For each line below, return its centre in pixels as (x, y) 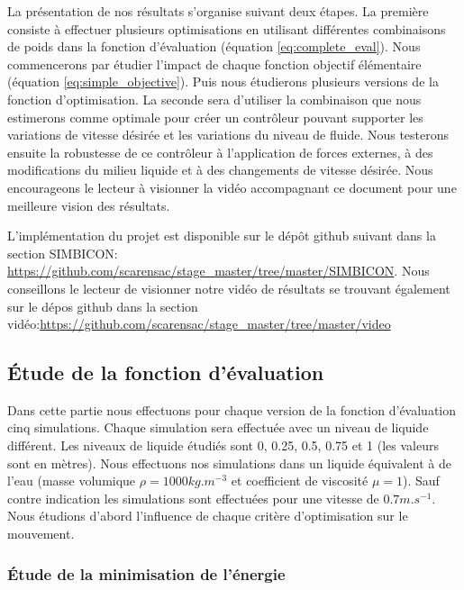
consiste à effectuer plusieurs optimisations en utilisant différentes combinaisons (227, 28)
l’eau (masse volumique (72, 481)
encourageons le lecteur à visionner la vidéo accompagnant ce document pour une (232, 187)
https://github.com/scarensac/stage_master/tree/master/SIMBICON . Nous (218, 271)
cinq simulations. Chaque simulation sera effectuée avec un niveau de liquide (218, 427)
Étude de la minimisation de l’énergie (146, 573)
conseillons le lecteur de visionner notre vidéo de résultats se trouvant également (229, 288)
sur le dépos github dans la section (103, 306)
